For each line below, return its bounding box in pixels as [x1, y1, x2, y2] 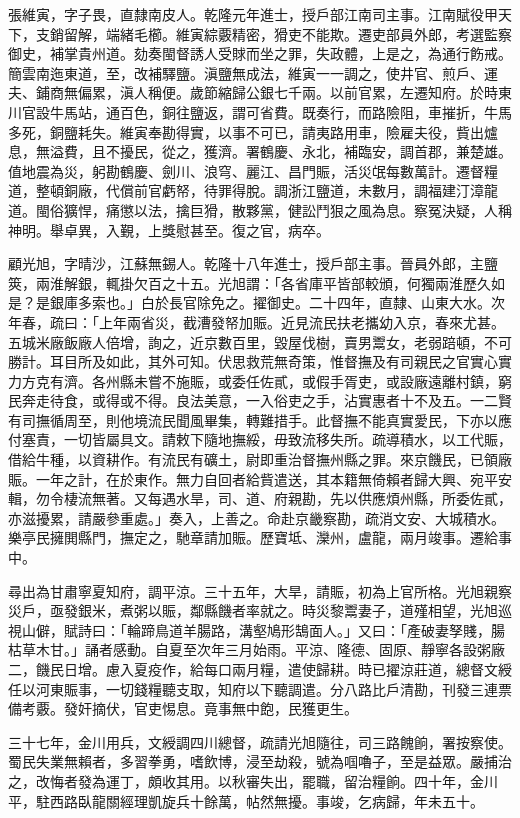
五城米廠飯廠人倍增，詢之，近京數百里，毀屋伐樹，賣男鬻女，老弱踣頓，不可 [8, 331, 512, 352]
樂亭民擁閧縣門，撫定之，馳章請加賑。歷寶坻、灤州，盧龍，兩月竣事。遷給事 [8, 527, 512, 548]
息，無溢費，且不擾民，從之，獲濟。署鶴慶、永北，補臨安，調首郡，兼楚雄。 [8, 141, 512, 162]
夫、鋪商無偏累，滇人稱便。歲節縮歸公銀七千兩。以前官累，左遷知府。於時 [8, 82, 498, 103]
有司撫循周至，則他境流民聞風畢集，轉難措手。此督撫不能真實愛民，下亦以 [8, 409, 498, 430]
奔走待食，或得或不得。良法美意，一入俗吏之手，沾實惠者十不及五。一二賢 [21, 390, 512, 411]
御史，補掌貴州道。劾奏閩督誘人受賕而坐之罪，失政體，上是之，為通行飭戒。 [8, 43, 512, 64]
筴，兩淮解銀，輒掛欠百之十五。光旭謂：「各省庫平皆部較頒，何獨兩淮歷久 [8, 272, 491, 293]
